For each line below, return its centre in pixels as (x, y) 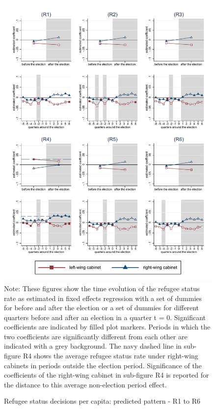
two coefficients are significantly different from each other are (96, 336)
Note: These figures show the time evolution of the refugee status (102, 288)
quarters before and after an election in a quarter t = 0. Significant (105, 317)
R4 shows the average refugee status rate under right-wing (110, 356)
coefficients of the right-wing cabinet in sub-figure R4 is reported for (107, 375)
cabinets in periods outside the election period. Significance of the (103, 365)
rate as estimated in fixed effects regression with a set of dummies (103, 298)
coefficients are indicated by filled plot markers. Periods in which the (107, 327)
